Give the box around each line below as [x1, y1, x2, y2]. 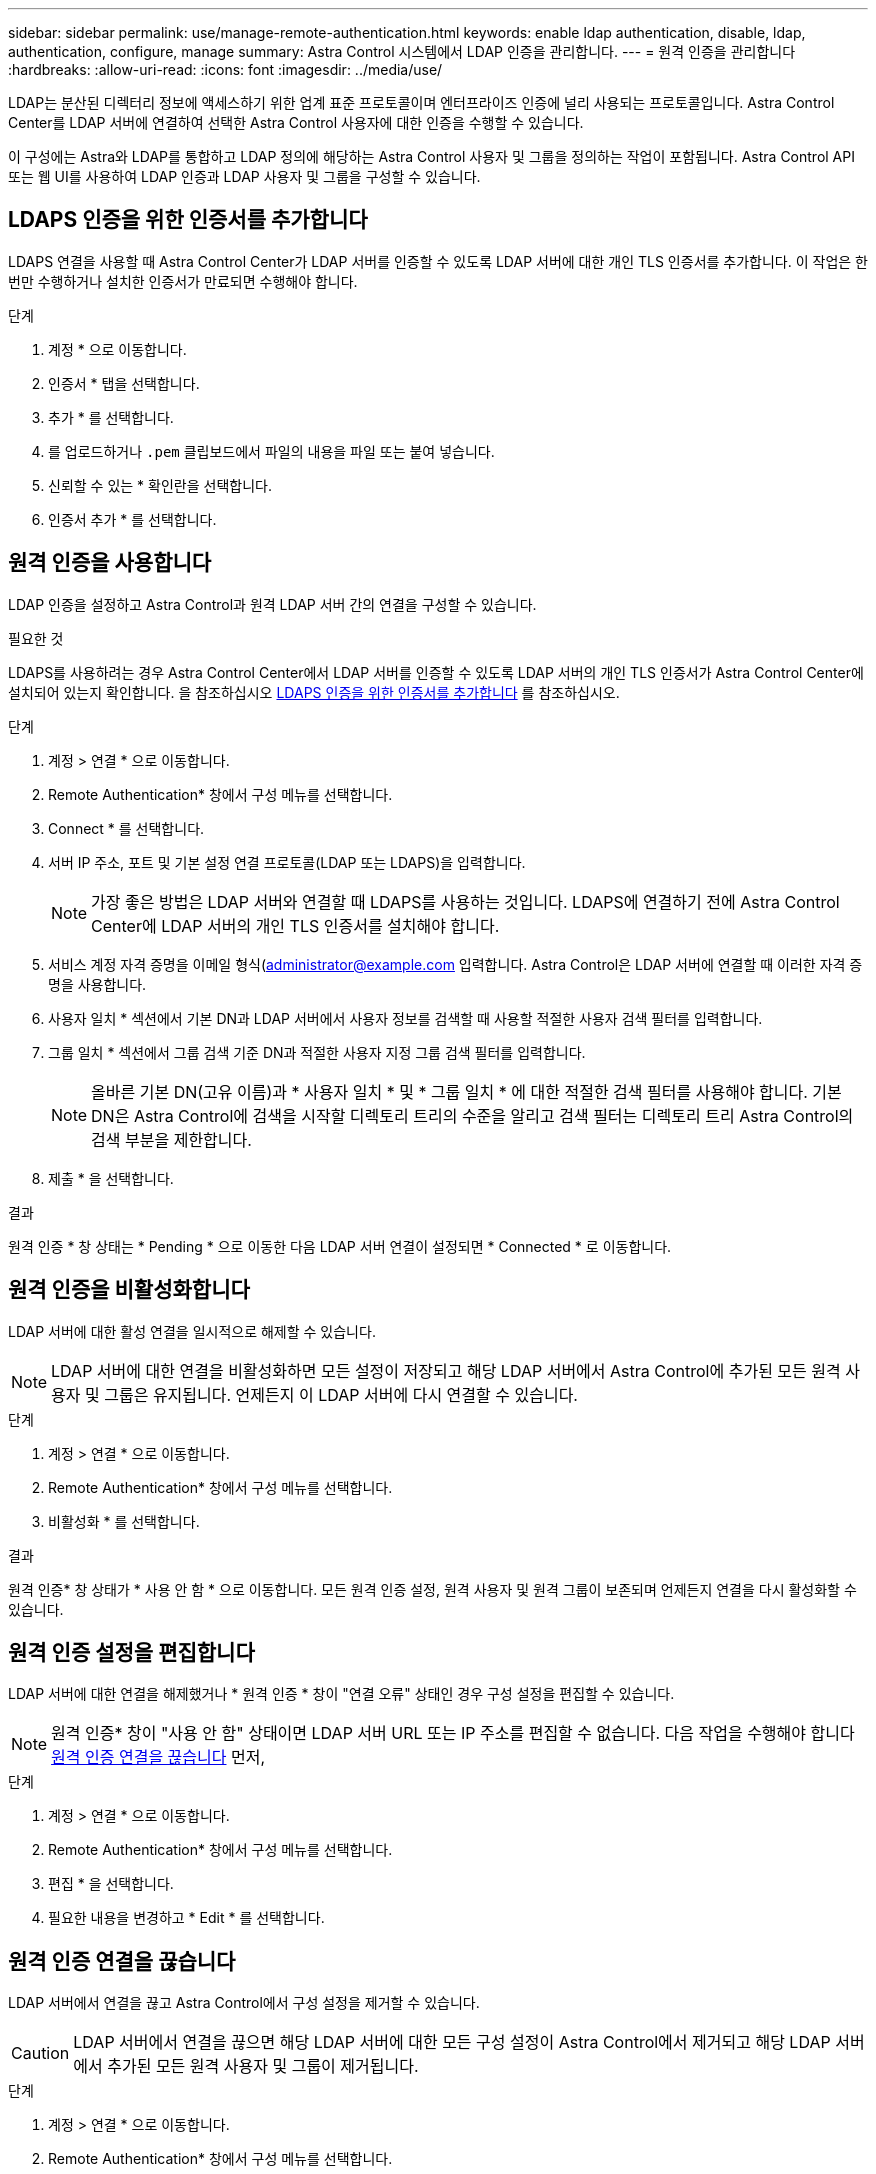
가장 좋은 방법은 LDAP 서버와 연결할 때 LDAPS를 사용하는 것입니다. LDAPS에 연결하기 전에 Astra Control [91, 891, 840, 912]
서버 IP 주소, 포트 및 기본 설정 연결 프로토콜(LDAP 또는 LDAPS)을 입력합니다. [48, 853, 526, 871]
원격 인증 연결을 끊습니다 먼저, [51, 1747, 266, 1768]
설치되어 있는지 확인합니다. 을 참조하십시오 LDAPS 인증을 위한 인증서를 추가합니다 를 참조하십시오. [8, 683, 620, 701]
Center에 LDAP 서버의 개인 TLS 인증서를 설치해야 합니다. [91, 915, 500, 936]
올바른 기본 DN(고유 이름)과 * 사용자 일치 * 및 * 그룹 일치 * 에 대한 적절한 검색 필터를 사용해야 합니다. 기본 [91, 1081, 842, 1102]
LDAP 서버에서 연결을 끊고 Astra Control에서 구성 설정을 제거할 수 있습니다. [8, 1994, 480, 2012]
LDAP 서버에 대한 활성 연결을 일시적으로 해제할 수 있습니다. [8, 1322, 376, 1340]
